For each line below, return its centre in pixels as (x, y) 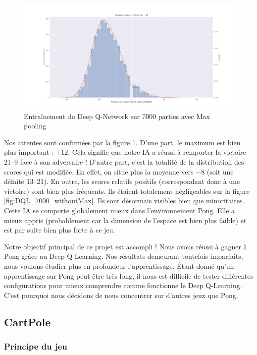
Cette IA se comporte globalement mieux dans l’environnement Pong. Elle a (120, 210)
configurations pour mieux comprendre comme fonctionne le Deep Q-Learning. (123, 285)
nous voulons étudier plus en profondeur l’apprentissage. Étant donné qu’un (119, 266)
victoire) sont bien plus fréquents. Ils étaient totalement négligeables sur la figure (127, 191)
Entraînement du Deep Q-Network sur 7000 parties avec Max (117, 116)
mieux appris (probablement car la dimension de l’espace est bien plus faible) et (125, 220)
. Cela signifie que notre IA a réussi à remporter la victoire (157, 152)
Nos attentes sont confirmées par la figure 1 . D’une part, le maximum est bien (122, 142)
